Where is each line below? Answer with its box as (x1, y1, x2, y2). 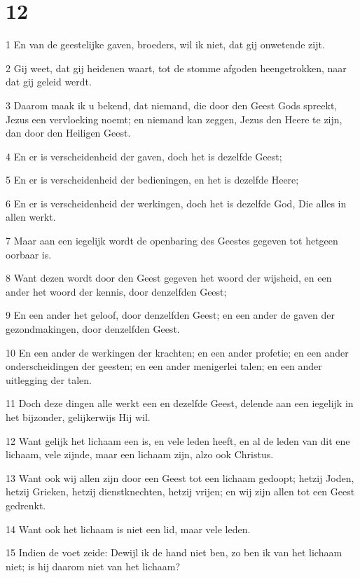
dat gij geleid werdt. (6, 74, 92, 89)
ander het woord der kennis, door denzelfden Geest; (6, 284, 227, 298)
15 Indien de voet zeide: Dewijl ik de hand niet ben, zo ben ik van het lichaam (6, 545, 342, 560)
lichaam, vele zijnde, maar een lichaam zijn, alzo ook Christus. (6, 447, 274, 462)
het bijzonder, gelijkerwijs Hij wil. (6, 410, 151, 424)
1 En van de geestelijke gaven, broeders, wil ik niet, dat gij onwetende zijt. (6, 37, 325, 52)
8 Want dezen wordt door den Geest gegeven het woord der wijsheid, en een (6, 270, 332, 285)
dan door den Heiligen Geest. (6, 125, 131, 140)
